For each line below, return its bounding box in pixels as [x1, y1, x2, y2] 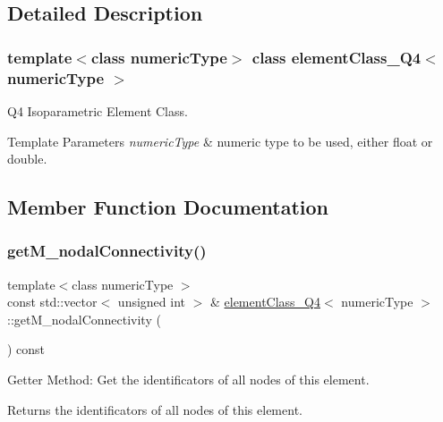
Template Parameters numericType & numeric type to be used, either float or [7, 131, 433, 150]
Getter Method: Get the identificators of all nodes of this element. [7, 370, 370, 389]
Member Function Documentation [7, 193, 329, 221]
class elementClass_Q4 [251, 46, 422, 68]
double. [7, 149, 47, 168]
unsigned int [117, 292, 186, 311]
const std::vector [7, 292, 98, 311]
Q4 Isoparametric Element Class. [7, 101, 188, 120]
